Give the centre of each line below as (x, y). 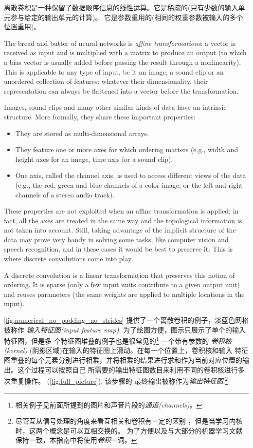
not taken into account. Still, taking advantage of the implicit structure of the (120, 230)
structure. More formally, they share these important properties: (100, 116)
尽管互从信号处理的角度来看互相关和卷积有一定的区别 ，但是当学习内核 (129, 421)
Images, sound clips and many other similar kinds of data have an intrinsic (115, 107)
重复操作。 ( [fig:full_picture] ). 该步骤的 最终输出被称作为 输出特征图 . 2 (119, 380)
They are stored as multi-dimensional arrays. (82, 133)
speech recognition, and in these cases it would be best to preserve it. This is (118, 249)
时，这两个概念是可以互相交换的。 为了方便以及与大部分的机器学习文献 (129, 430)
